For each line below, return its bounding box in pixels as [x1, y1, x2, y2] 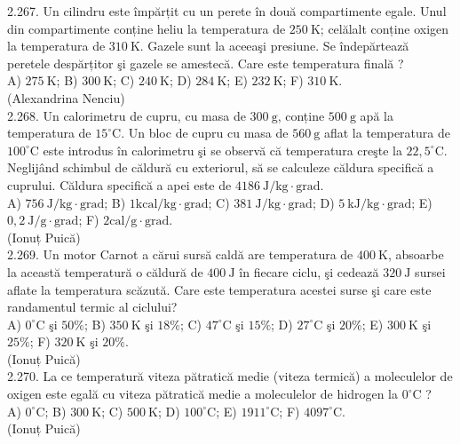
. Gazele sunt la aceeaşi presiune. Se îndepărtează [139, 36, 409, 55]
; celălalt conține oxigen [320, 19, 449, 37]
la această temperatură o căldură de [7, 262, 203, 281]
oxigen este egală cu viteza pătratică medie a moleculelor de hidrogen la [7, 385, 398, 403]
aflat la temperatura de [323, 123, 450, 142]
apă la [360, 106, 393, 124]
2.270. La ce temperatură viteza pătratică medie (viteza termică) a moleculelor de [7, 367, 453, 385]
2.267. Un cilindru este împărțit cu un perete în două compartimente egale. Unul [7, 2, 447, 20]
